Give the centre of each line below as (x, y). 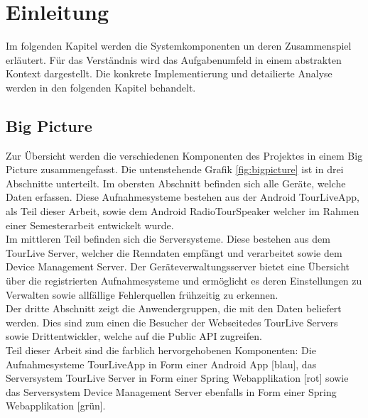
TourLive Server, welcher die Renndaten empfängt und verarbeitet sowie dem (174, 252)
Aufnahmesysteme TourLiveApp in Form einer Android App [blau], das (161, 364)
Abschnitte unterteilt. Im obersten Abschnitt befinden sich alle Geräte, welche (176, 183)
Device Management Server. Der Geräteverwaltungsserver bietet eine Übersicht (178, 266)
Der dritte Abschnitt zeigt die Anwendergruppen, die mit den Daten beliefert (174, 308)
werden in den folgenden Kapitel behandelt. (101, 87)
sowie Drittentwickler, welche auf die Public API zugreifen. (134, 336)
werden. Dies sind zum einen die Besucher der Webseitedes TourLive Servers (172, 322)
